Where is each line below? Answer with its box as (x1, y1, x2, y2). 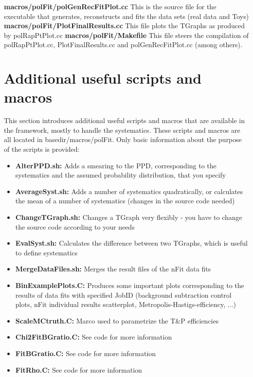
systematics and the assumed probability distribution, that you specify (15, 170, 226, 180)
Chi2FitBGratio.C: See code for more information (15, 332, 172, 342)
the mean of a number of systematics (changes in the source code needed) (15, 196, 235, 206)
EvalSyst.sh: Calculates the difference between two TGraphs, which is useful (15, 238, 248, 248)
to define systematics (15, 247, 78, 257)
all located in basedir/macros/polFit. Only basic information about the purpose (4, 134, 242, 144)
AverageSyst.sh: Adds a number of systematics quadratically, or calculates (15, 186, 243, 196)
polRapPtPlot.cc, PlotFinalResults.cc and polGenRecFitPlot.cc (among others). (4, 39, 242, 50)
